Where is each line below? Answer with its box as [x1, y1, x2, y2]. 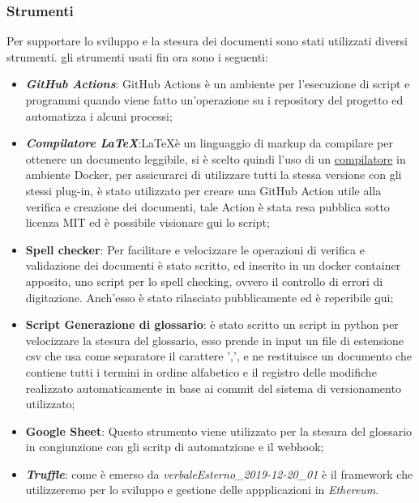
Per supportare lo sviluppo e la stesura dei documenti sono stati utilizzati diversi [6, 32, 408, 49]
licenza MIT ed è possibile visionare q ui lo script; [25, 214, 270, 231]
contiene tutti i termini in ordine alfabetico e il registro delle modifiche [25, 363, 377, 380]
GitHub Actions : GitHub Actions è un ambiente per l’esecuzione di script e [25, 75, 410, 92]
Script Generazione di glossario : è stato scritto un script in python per [25, 316, 399, 333]
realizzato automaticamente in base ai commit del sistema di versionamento [25, 379, 401, 396]
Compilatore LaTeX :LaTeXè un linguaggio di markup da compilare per [25, 134, 393, 151]
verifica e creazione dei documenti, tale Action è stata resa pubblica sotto [25, 198, 390, 215]
